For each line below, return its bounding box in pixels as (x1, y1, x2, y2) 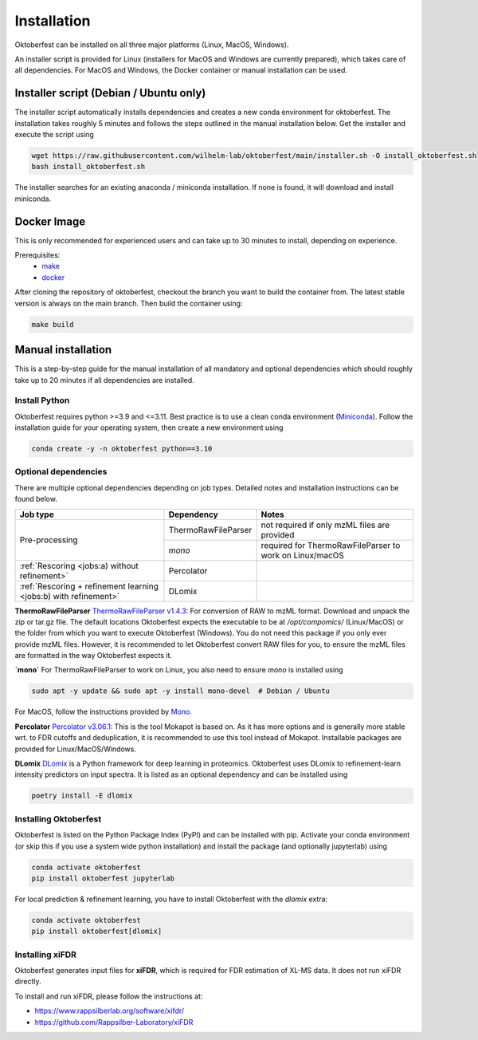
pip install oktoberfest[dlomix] (31, 927, 163, 936)
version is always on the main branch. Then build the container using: (14, 298, 243, 308)
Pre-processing (19, 534, 79, 546)
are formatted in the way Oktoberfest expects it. (14, 651, 173, 660)
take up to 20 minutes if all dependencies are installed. (14, 375, 194, 384)
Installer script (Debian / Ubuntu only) (14, 86, 206, 100)
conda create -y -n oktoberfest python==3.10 (31, 444, 213, 454)
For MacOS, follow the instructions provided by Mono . (14, 707, 193, 717)
